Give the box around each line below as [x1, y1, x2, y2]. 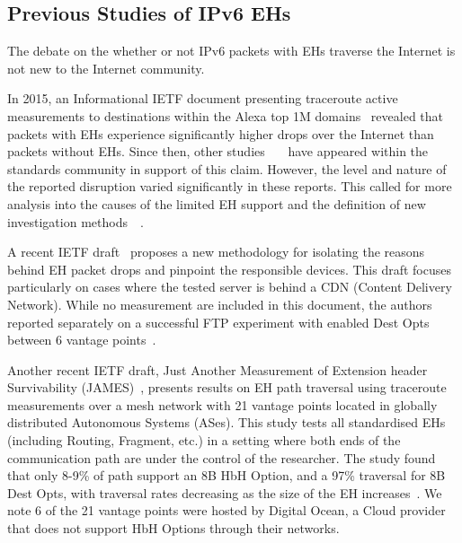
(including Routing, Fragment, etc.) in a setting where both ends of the [7, 431, 401, 450]
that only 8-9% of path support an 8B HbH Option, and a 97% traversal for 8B [7, 466, 446, 485]
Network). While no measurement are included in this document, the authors [7, 294, 432, 313]
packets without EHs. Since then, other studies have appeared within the [7, 142, 429, 161]
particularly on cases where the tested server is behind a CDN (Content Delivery [7, 277, 452, 296]
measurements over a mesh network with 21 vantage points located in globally [7, 395, 438, 414]
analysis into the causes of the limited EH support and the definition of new [7, 194, 426, 213]
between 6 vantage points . [7, 330, 156, 349]
